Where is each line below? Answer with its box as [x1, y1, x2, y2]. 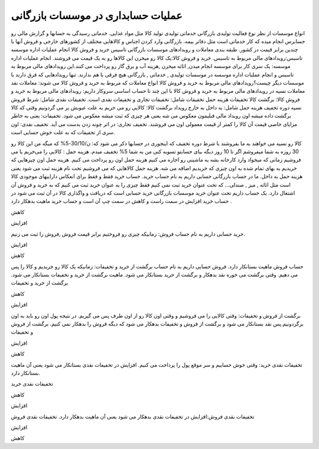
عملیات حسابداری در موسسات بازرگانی [11, 9, 183, 22]
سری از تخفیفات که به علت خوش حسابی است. [11, 129, 115, 136]
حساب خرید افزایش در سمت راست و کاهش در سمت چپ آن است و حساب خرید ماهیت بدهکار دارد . [11, 198, 232, 205]
